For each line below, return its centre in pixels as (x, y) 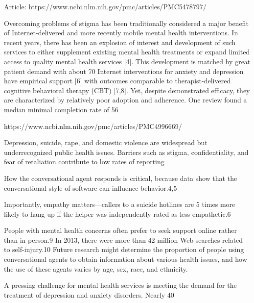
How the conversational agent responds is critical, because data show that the (121, 178)
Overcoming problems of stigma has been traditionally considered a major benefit (126, 23)
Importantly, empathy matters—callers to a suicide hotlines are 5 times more (120, 204)
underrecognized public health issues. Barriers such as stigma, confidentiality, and (126, 152)
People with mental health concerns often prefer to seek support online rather (120, 230)
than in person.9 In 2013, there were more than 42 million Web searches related (124, 240)
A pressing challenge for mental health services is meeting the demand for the (120, 285)
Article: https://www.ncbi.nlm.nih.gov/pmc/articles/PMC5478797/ (105, 6)
